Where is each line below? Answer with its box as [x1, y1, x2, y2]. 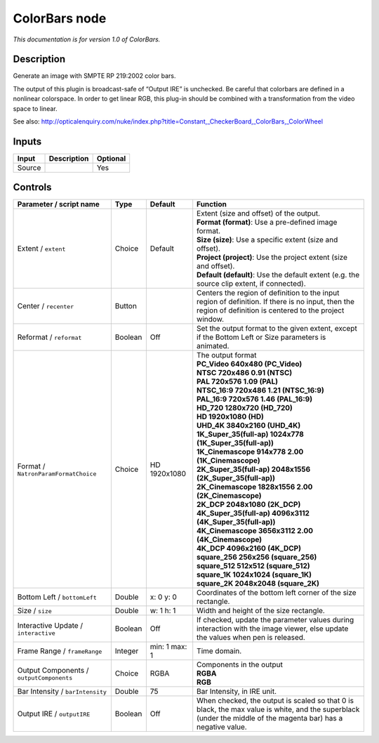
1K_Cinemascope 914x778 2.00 [197, 447, 304, 456]
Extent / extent [17, 244, 66, 254]
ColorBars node [13, 11, 107, 26]
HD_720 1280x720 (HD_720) [197, 403, 293, 413]
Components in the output [197, 660, 284, 670]
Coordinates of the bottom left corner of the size [197, 588, 357, 598]
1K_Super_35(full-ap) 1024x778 [197, 429, 305, 439]
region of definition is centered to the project [197, 305, 345, 315]
